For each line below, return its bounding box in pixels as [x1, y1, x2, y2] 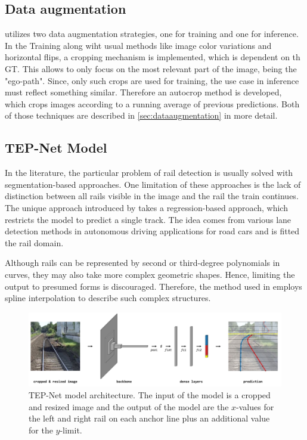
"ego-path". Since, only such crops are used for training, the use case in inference [5, 74, 299, 86]
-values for [236, 400, 274, 413]
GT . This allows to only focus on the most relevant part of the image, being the [5, 62, 297, 75]
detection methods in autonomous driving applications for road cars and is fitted [5, 225, 300, 237]
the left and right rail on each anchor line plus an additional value [29, 412, 270, 424]
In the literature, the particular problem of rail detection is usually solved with [5, 166, 293, 179]
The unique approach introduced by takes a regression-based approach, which [5, 201, 288, 213]
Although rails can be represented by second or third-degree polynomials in [5, 256, 280, 269]
